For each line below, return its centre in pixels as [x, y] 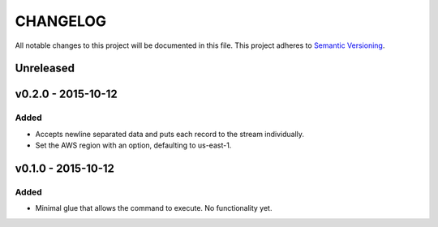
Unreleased [45, 69]
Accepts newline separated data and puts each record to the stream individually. [170, 134]
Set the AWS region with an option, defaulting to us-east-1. [133, 145]
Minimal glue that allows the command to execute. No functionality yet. [154, 208]
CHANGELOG [61, 21]
